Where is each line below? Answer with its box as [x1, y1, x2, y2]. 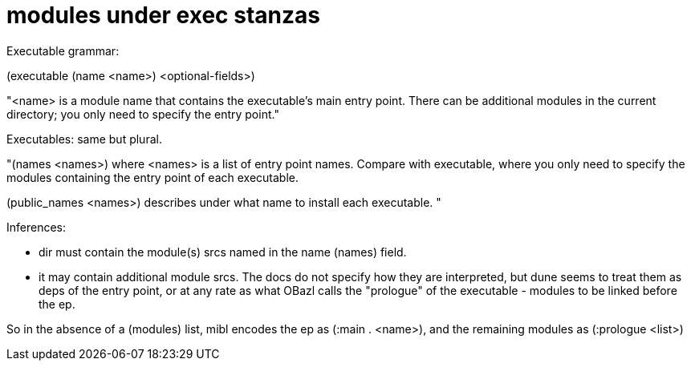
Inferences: [6, 220, 67, 234]
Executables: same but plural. [6, 131, 162, 146]
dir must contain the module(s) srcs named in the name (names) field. [39, 244, 407, 259]
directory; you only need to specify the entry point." [6, 107, 279, 121]
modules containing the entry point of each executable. [6, 170, 299, 184]
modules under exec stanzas [6, 2, 320, 29]
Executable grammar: [6, 43, 120, 58]
